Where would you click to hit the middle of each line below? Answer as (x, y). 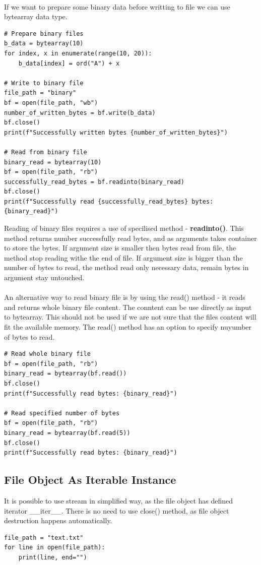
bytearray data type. (36, 16)
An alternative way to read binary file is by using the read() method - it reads (125, 297)
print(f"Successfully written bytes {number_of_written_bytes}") (116, 132)
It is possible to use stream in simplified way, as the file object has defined (119, 500)
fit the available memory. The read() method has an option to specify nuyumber (128, 327)
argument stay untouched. (44, 277)
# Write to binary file (44, 83)
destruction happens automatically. (58, 520)
